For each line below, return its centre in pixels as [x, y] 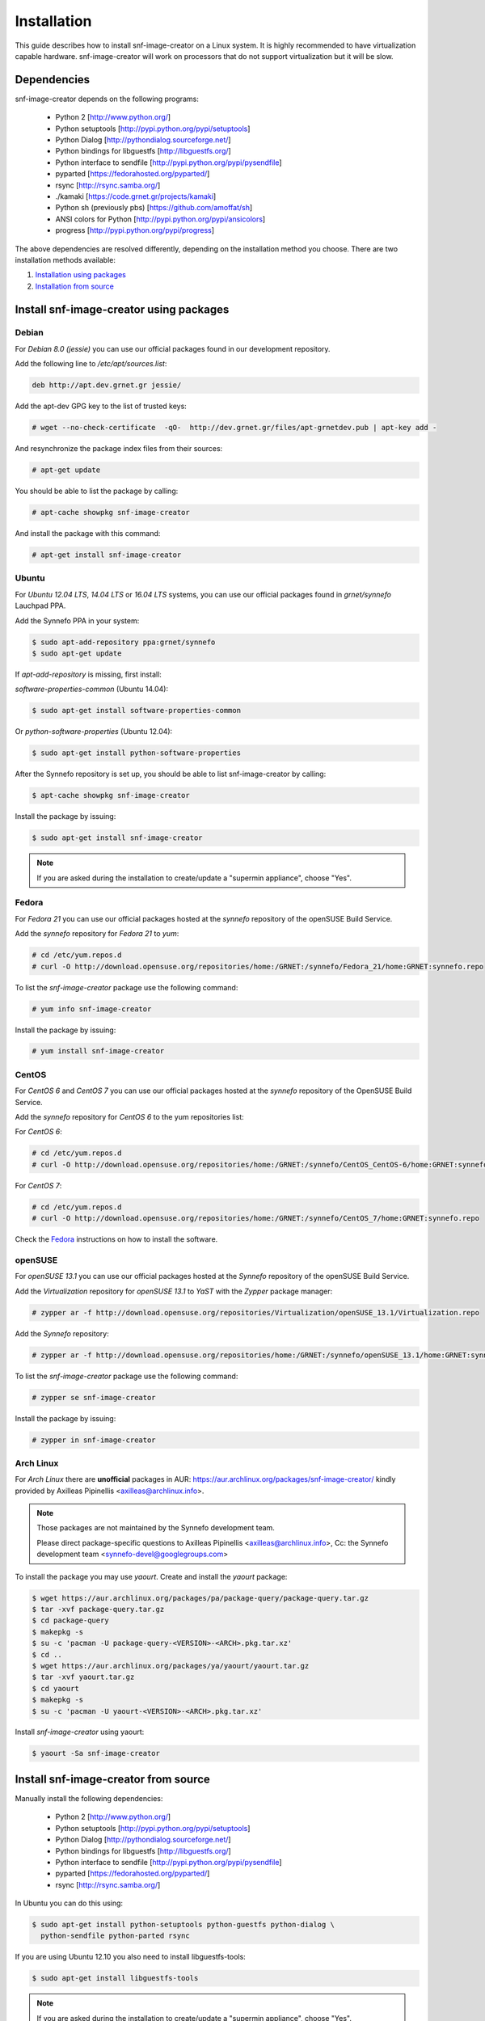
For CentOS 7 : [38, 1185]
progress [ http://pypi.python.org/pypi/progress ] [135, 230]
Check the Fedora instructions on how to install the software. [116, 1239]
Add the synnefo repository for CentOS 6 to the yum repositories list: [129, 1117]
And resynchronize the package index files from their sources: [119, 449]
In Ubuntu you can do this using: [69, 1903]
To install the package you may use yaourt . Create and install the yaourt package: [151, 1576]
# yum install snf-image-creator [98, 1051]
